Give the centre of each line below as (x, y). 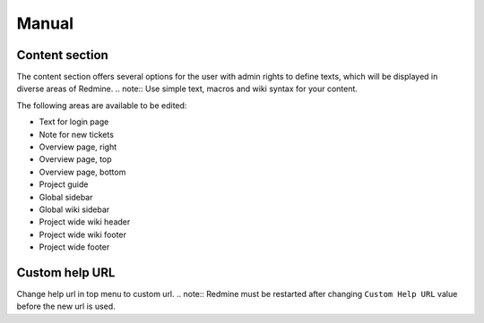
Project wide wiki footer (83, 234)
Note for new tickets (76, 134)
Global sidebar (66, 197)
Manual (45, 23)
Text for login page (74, 122)
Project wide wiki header (85, 222)
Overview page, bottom (82, 172)
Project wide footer (74, 247)
